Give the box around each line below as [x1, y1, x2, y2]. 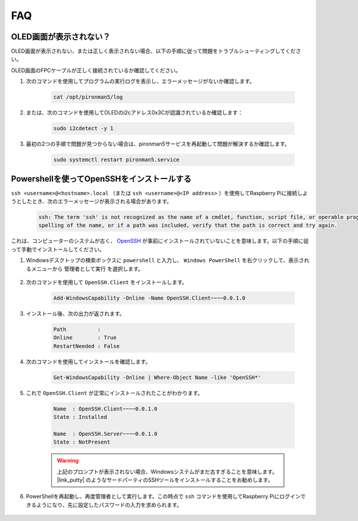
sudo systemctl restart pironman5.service [53, 156, 180, 164]
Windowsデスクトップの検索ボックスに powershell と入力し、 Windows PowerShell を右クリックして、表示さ [26, 257, 304, 264]
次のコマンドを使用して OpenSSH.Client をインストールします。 [26, 278, 187, 286]
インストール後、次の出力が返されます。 [26, 310, 125, 317]
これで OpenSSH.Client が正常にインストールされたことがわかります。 [26, 389, 203, 396]
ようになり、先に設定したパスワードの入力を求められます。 [36, 501, 182, 508]
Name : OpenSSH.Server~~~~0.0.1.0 [53, 430, 158, 437]
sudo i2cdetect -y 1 [53, 125, 113, 132]
